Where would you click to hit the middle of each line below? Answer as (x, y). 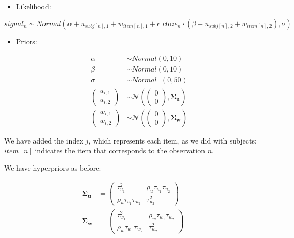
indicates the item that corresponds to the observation (120, 150)
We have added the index (44, 140)
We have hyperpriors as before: (53, 167)
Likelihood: (33, 6)
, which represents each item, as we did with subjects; (173, 140)
